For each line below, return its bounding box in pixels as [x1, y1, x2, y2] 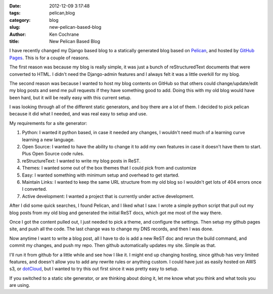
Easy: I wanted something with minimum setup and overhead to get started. [22, 172, 179, 178]
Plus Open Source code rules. [22, 151, 84, 157]
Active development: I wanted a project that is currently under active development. [22, 193, 195, 199]
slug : [9, 24, 20, 30]
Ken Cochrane [49, 31, 79, 37]
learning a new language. [22, 137, 75, 143]
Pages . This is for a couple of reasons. [9, 55, 89, 61]
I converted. [22, 186, 48, 192]
